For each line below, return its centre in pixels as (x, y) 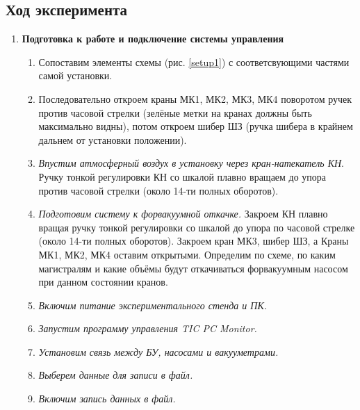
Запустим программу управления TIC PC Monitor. (148, 328)
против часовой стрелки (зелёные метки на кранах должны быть (175, 112)
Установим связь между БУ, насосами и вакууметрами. (158, 351)
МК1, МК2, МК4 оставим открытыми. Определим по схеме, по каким (187, 254)
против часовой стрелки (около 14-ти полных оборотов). (158, 190)
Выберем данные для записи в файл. (116, 375)
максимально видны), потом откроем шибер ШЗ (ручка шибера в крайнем (196, 126)
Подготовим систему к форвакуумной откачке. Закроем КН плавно (183, 214)
